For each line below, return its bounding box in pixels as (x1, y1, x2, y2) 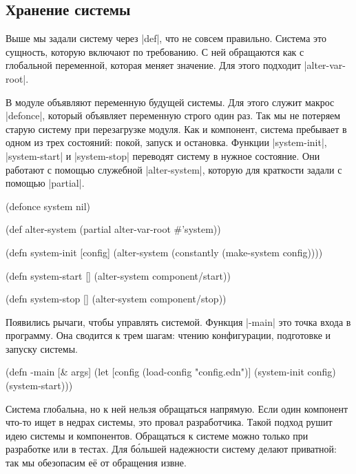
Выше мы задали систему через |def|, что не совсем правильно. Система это (6, 31, 326, 45)
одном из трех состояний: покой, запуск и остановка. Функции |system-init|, (6, 135, 327, 150)
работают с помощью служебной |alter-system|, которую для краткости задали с (6, 162, 342, 176)
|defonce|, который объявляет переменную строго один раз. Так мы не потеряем (6, 108, 341, 123)
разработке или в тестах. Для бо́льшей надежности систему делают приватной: (6, 442, 337, 456)
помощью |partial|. (6, 176, 85, 190)
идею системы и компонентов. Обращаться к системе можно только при (6, 428, 308, 442)
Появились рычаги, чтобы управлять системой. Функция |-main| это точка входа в (6, 314, 351, 329)
